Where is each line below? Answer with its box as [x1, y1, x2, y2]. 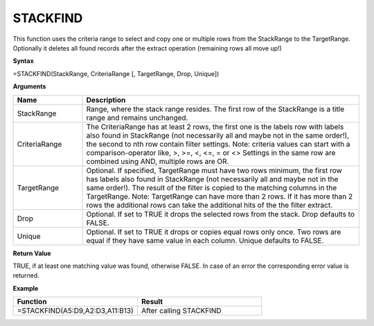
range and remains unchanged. [86, 113, 188, 123]
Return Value [12, 249, 51, 257]
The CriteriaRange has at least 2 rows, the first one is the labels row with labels [86, 122, 344, 132]
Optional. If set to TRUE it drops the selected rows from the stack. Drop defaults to [86, 209, 355, 219]
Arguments [12, 82, 46, 91]
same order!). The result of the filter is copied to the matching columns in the [86, 183, 337, 192]
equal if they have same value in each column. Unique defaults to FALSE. [86, 235, 324, 245]
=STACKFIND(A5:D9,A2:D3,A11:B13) [17, 306, 134, 316]
